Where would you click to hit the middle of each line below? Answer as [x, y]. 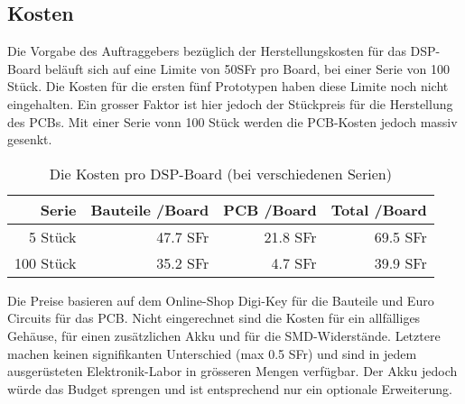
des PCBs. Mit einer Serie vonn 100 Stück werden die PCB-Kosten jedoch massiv [232, 121]
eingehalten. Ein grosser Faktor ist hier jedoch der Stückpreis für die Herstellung [230, 103]
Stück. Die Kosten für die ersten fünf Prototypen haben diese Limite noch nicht [228, 86]
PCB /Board [270, 209]
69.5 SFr [400, 236]
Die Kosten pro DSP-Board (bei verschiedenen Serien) [220, 173]
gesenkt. [30, 139]
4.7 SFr [294, 262]
